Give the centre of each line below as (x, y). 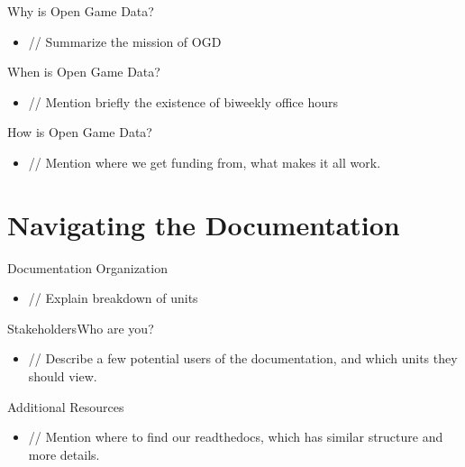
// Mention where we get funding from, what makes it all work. (205, 162)
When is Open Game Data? (84, 72)
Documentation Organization (87, 267)
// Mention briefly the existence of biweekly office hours (183, 101)
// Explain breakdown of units (113, 298)
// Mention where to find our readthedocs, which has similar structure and (236, 437)
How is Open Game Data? (80, 132)
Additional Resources (66, 406)
